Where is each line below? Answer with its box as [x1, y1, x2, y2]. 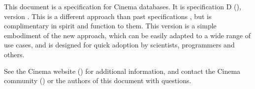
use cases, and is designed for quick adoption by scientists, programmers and [4, 40, 235, 50]
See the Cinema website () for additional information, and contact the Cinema [4, 66, 241, 76]
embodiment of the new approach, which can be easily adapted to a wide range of [4, 30, 251, 40]
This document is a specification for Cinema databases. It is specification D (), [4, 1, 241, 11]
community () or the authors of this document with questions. [4, 75, 191, 86]
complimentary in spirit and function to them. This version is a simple [4, 21, 217, 31]
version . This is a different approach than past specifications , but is [4, 11, 212, 21]
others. [4, 49, 25, 59]
